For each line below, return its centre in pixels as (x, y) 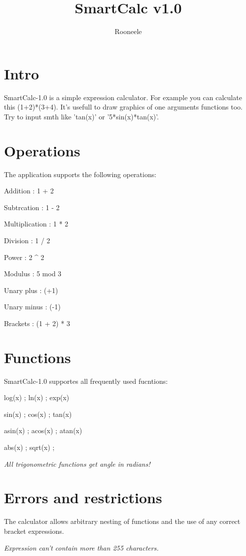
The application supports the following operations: (80, 174)
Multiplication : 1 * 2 (36, 224)
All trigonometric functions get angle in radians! (77, 463)
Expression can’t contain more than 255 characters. (81, 547)
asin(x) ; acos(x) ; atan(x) (43, 430)
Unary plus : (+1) (31, 290)
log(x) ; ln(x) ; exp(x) (37, 397)
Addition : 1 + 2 (29, 191)
